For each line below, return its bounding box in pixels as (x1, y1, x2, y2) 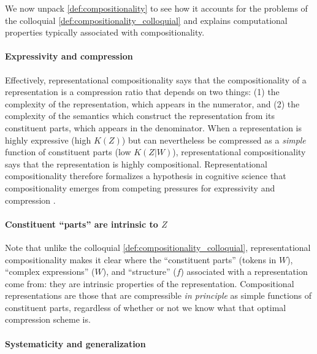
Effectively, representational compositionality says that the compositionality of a (5, 73, 307, 86)
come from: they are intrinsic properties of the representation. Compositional (5, 277, 294, 290)
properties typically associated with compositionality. (5, 26, 205, 39)
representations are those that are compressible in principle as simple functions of (5, 289, 312, 302)
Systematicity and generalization (5, 337, 146, 350)
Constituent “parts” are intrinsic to (5, 217, 158, 230)
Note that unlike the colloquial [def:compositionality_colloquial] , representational (5, 240, 311, 253)
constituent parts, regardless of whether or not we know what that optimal (5, 301, 286, 314)
